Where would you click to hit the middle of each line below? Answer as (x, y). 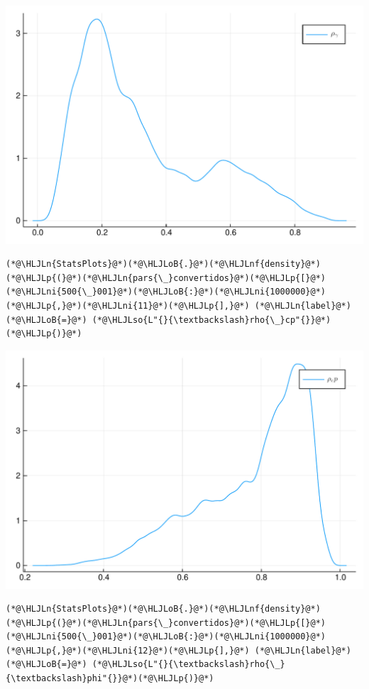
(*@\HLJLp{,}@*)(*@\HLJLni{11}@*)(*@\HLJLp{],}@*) (128, 306)
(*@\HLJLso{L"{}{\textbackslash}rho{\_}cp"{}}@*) (211, 320)
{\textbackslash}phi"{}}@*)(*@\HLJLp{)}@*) (110, 679)
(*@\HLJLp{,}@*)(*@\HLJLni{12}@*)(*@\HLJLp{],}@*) (128, 650)
